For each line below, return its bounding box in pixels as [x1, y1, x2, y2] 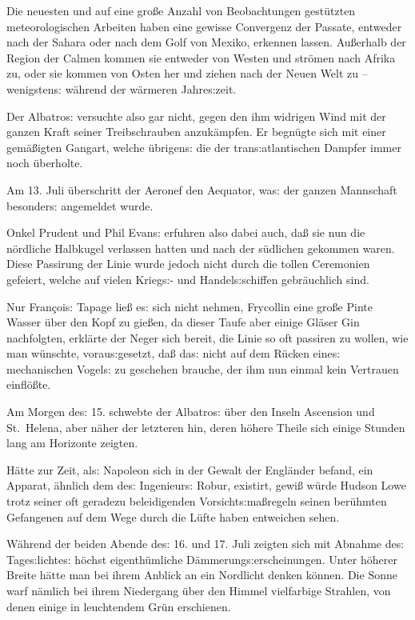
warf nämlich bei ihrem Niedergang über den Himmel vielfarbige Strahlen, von [6, 582, 391, 598]
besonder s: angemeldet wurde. [6, 197, 154, 214]
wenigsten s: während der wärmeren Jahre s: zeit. [6, 80, 237, 97]
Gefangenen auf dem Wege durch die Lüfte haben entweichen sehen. [6, 508, 340, 525]
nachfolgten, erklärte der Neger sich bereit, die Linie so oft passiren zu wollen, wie [6, 329, 409, 346]
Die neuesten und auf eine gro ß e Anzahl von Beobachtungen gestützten [6, 2, 356, 18]
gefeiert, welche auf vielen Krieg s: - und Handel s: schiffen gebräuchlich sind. [6, 270, 369, 287]
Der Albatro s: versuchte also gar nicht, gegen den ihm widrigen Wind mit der [6, 107, 386, 124]
